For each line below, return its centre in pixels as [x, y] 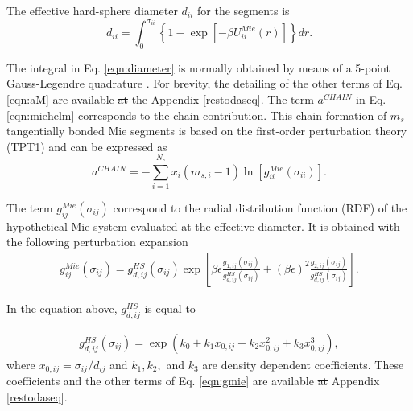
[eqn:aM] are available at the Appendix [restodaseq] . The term [160, 99]
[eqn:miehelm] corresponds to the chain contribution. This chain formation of [197, 115]
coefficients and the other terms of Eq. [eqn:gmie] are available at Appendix [193, 381]
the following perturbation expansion [97, 242]
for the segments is [244, 10]
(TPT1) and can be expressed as [87, 146]
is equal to [170, 308]
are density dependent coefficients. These [303, 364]
